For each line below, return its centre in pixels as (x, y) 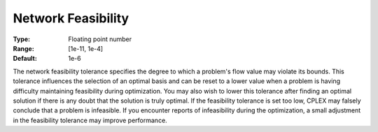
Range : (23, 48)
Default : (25, 59)
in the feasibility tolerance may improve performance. (90, 120)
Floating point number (100, 39)
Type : (22, 39)
